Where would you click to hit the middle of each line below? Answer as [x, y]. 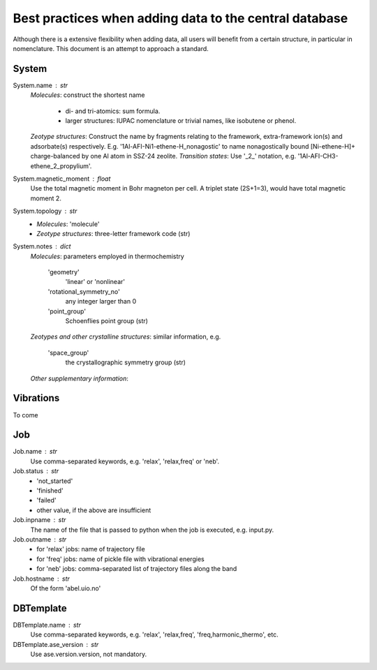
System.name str [40, 85]
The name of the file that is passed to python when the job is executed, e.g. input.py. [152, 530]
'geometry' [64, 272]
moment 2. [46, 198]
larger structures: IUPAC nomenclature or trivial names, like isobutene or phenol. [181, 121]
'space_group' [68, 352]
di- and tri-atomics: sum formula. [113, 111]
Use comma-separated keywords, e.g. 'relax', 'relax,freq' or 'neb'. [125, 461]
